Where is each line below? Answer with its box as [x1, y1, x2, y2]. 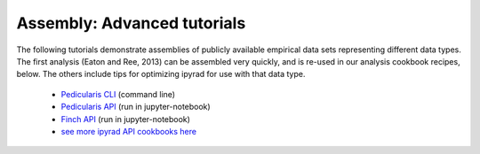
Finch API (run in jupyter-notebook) [60, 113, 191, 124]
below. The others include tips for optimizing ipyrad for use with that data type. [16, 69, 306, 80]
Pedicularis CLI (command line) [60, 89, 176, 99]
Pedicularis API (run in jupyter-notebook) [60, 102, 211, 112]
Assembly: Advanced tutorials [16, 13, 246, 33]
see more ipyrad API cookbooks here [60, 126, 197, 136]
